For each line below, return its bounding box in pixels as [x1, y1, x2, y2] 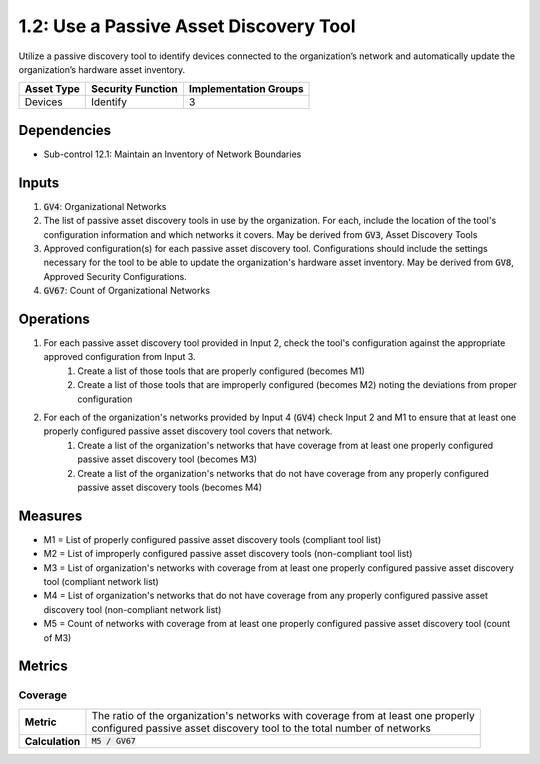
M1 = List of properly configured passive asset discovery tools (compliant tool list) [43, 533, 382, 545]
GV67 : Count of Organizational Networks [43, 285, 210, 297]
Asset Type [24, 82, 80, 96]
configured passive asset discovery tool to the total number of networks [91, 721, 432, 735]
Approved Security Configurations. [43, 270, 187, 282]
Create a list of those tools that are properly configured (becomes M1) [77, 365, 365, 377]
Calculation [24, 734, 81, 748]
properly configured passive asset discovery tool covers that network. [43, 425, 333, 437]
